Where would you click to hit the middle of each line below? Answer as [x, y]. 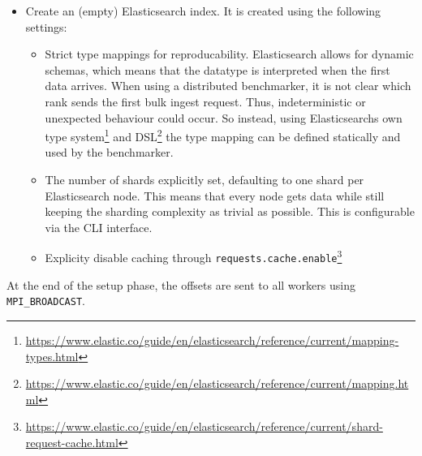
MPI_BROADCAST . [46, 301]
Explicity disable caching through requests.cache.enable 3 [194, 256]
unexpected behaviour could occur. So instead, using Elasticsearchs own [224, 117]
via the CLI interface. [99, 227]
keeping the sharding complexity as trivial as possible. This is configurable [230, 211]
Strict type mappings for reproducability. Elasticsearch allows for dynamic [229, 54]
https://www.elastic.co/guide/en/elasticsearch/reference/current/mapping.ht [217, 383]
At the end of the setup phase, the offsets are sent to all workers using [181, 284]
